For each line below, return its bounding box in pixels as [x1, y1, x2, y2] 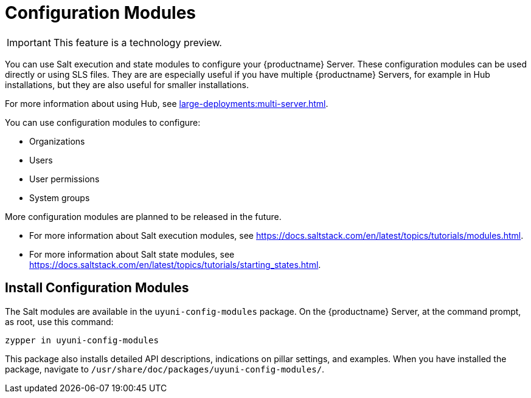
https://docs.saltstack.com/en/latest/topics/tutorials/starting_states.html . [29, 259, 321, 270]
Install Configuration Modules [5, 280, 189, 296]
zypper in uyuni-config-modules [5, 335, 159, 345]
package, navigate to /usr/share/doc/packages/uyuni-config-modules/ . [5, 363, 325, 374]
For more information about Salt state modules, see [29, 249, 235, 259]
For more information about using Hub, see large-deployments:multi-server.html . [5, 98, 328, 109]
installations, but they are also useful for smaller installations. [5, 79, 249, 90]
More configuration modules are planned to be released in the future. [5, 211, 282, 222]
